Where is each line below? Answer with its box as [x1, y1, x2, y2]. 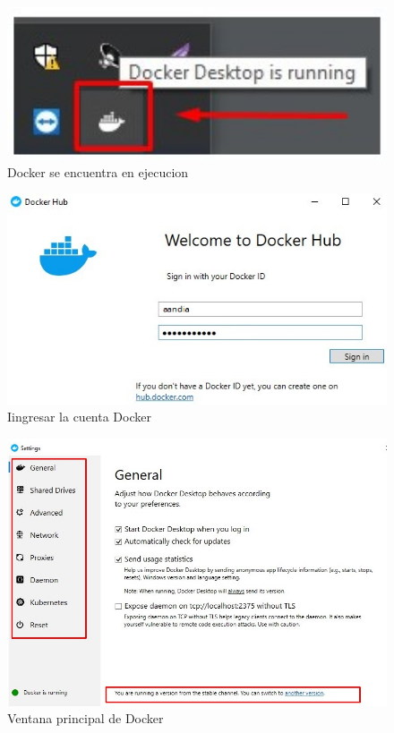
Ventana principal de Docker [7, 709, 164, 728]
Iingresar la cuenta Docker [7, 407, 151, 426]
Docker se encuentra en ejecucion [7, 162, 189, 181]
